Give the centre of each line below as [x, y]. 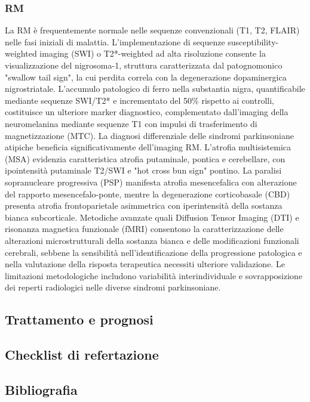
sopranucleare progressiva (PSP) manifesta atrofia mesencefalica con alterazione [151, 182]
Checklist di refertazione [82, 355]
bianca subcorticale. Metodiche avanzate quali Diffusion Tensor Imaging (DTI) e [152, 217]
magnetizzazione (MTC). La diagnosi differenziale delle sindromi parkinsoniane [149, 135]
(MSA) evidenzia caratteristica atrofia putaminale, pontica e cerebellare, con [145, 158]
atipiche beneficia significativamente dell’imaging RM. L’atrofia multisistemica [148, 147]
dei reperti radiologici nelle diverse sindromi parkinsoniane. [113, 287]
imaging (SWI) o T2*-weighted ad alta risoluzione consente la [153, 53]
